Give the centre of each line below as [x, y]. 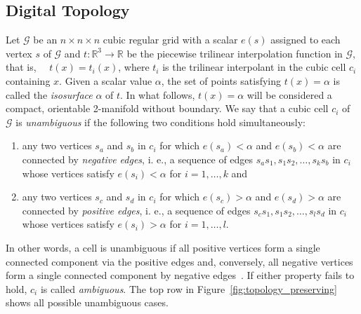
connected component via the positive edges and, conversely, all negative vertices [179, 261]
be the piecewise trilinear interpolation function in [235, 53]
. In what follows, [158, 94]
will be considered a [289, 94]
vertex [19, 53]
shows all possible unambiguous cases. [87, 302]
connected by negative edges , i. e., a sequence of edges [138, 159]
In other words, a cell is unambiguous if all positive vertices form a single [163, 247]
